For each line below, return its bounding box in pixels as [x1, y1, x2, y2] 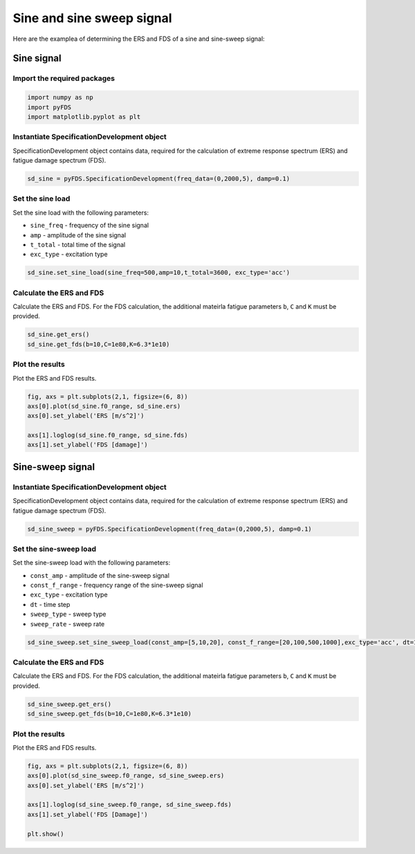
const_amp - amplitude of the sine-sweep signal [30, 571, 169, 579]
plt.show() [27, 830, 64, 837]
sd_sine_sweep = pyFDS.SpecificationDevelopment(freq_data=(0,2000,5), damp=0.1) [27, 525, 313, 533]
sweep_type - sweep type [30, 610, 107, 619]
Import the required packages [12, 73, 116, 83]
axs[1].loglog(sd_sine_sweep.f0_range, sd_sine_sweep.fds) [27, 801, 232, 809]
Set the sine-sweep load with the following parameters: [12, 558, 171, 567]
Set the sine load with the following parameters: [12, 208, 149, 217]
